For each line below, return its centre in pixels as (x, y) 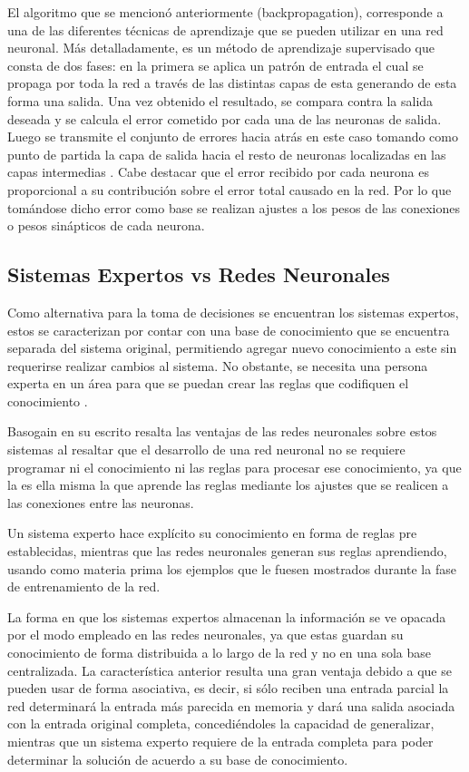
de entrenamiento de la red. (84, 586)
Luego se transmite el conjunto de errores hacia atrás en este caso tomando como (233, 137)
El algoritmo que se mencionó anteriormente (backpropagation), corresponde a (225, 12)
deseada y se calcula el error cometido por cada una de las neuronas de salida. (225, 118)
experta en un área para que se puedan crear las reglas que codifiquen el (208, 383)
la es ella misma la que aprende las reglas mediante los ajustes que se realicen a (228, 485)
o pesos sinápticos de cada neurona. (106, 225)
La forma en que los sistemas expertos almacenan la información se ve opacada (227, 616)
